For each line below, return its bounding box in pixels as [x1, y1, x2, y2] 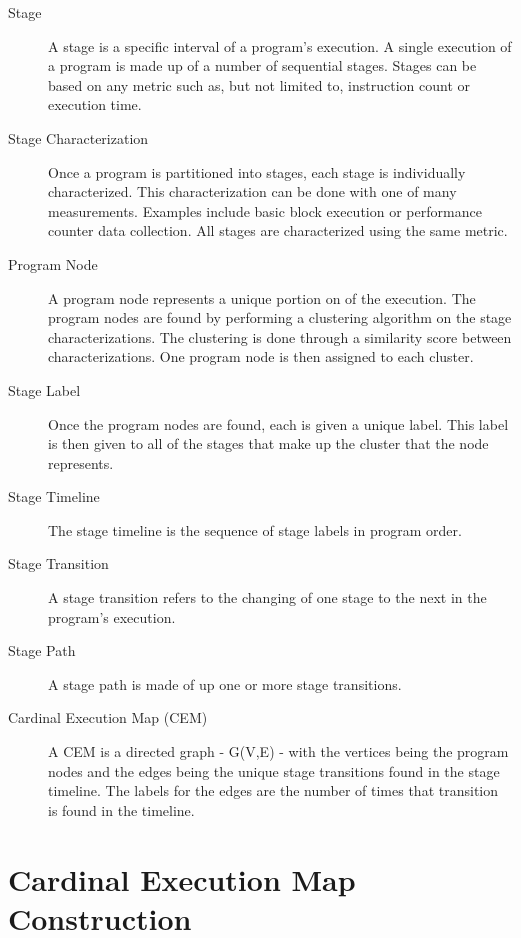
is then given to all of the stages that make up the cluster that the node [48, 433, 489, 454]
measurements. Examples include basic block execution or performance [48, 200, 482, 221]
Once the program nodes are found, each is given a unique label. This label [48, 413, 509, 434]
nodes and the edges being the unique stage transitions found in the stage [48, 760, 500, 781]
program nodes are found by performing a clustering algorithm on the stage [48, 307, 512, 328]
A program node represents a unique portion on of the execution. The [48, 287, 476, 308]
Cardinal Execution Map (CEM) [8, 707, 208, 728]
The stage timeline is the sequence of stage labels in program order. [48, 519, 462, 540]
